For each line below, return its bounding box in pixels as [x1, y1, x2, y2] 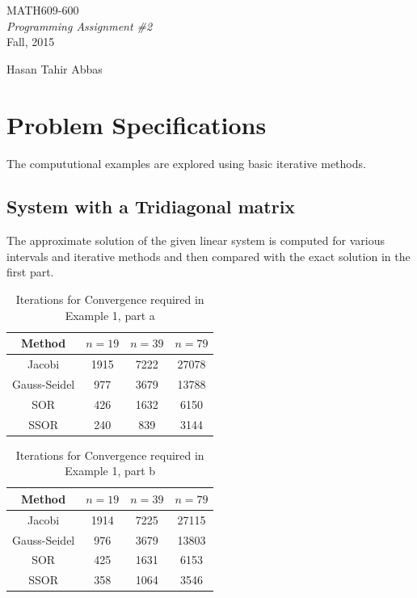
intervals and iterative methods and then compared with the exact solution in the [6, 247, 411, 264]
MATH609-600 [6, 2, 79, 18]
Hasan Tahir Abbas [6, 60, 103, 77]
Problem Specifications [6, 107, 267, 141]
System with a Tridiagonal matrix [6, 194, 296, 219]
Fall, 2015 [6, 33, 55, 50]
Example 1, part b [65, 462, 156, 479]
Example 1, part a [65, 306, 155, 323]
